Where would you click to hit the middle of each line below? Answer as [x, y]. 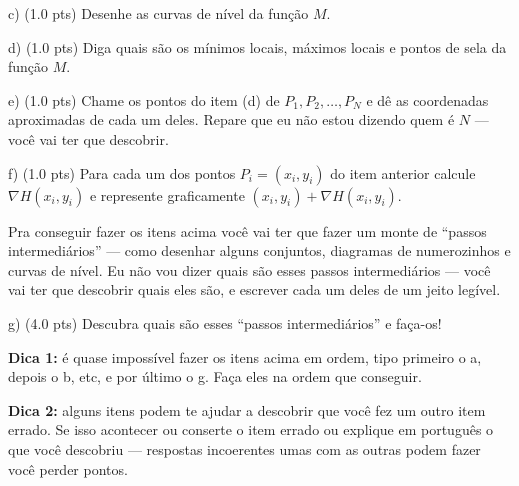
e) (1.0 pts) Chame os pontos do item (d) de [144, 99]
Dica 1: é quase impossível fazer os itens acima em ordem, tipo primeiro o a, [245, 356]
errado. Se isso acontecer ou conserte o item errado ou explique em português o [251, 429]
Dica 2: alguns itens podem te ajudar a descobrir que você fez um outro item [247, 409]
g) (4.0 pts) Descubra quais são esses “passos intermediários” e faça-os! [225, 322]
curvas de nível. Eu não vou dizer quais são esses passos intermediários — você [249, 269]
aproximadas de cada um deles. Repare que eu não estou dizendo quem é [231, 119]
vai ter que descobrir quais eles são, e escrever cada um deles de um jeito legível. [254, 289]
